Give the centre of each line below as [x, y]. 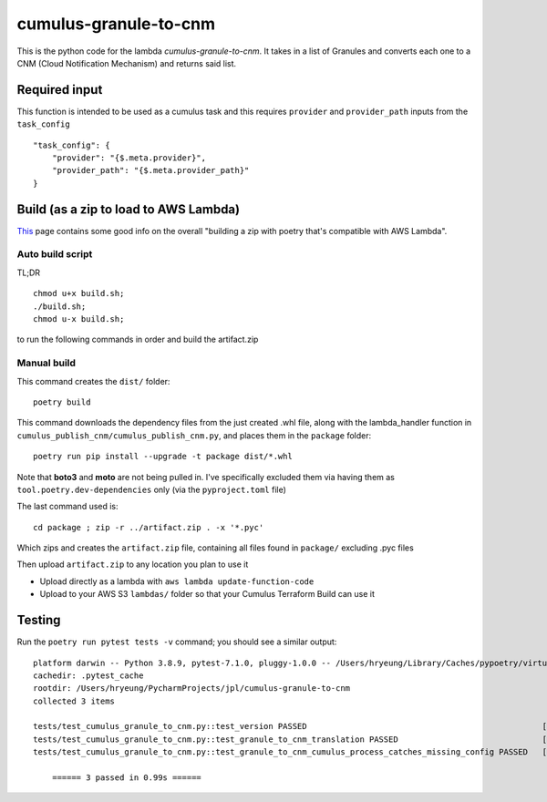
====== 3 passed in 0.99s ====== [127, 778]
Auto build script [55, 254]
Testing [39, 620]
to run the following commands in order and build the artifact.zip [138, 339]
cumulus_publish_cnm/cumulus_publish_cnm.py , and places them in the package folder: [194, 435]
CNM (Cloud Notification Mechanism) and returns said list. [127, 63]
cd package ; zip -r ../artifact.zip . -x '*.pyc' [149, 527]
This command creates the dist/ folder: [93, 381]
